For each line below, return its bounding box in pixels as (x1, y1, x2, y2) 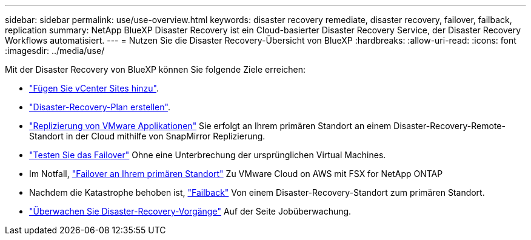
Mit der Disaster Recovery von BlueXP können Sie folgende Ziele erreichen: (5, 64, 306, 75)
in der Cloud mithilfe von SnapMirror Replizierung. (65, 131, 265, 141)
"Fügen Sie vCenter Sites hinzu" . (29, 83, 159, 93)
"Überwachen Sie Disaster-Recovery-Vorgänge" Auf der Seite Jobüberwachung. (29, 206, 352, 216)
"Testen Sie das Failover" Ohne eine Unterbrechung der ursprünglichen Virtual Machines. (29, 150, 386, 160)
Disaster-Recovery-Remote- (393, 121, 506, 131)
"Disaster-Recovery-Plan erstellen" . (29, 102, 170, 112)
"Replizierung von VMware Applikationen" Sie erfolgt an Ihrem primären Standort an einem (29, 121, 392, 131)
